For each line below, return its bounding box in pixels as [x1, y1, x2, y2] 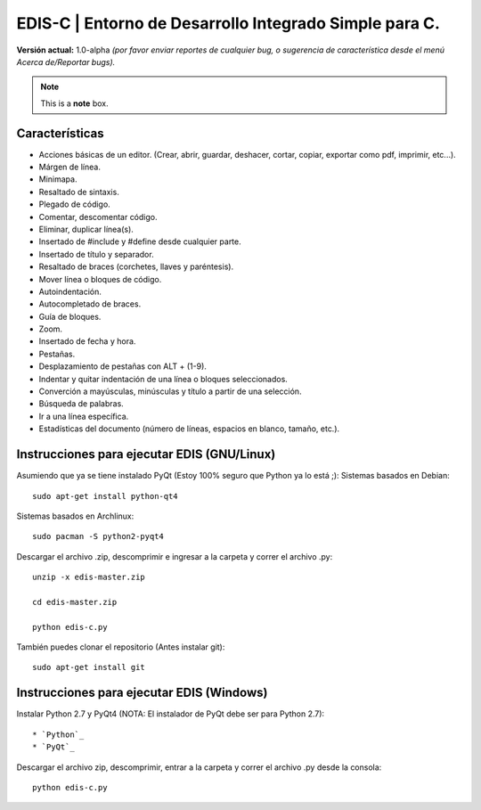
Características [16, 126, 104, 141]
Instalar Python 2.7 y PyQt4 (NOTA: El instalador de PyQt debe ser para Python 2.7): [16, 708, 325, 719]
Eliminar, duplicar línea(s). [38, 224, 134, 234]
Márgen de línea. [38, 161, 102, 173]
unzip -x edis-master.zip [32, 572, 146, 583]
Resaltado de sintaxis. [38, 186, 119, 197]
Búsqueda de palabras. [38, 398, 124, 409]
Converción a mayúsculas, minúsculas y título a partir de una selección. [38, 386, 302, 397]
